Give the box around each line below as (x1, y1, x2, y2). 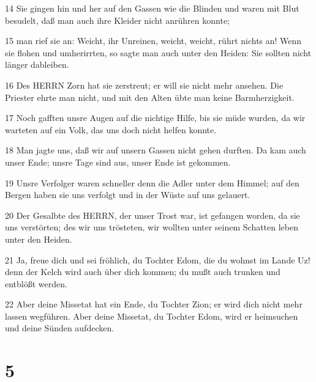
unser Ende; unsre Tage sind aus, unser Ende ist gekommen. (5, 155, 231, 168)
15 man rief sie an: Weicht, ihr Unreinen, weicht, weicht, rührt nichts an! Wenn (5, 34, 302, 47)
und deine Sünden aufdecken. (5, 321, 115, 334)
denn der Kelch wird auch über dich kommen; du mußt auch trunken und (5, 265, 280, 278)
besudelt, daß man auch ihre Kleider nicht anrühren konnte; (5, 13, 230, 26)
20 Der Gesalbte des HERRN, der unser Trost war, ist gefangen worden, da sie (5, 208, 300, 221)
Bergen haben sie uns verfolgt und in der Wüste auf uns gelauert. (5, 188, 250, 201)
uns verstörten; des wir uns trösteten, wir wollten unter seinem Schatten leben (5, 221, 299, 233)
